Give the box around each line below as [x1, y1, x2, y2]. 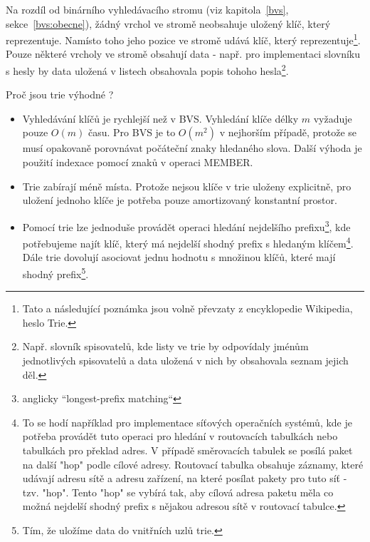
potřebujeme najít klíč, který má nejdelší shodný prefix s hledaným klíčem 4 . [22, 234, 354, 250]
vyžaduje [313, 111, 352, 126]
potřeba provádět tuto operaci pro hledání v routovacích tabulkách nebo [22, 429, 338, 444]
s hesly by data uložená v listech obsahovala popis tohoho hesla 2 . [6, 61, 289, 78]
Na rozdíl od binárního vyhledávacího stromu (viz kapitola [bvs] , [6, 2, 289, 16]
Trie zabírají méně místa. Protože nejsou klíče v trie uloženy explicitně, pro [22, 178, 351, 193]
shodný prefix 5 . [22, 264, 89, 281]
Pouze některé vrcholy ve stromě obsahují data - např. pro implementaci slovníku [6, 46, 361, 61]
